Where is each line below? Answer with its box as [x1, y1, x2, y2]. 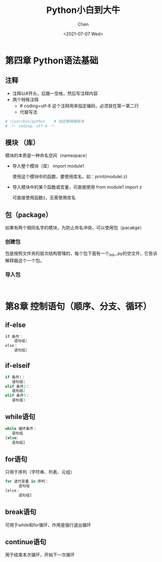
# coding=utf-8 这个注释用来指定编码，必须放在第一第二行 [19, 103, 139, 109]
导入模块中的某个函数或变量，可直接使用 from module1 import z [12, 184, 142, 190]
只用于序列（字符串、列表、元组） [5, 469, 75, 475]
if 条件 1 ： [5, 375, 26, 379]
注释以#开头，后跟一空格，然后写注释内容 [12, 90, 98, 96]
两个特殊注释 [12, 96, 39, 102]
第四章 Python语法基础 [5, 55, 99, 66]
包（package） [5, 210, 53, 219]
